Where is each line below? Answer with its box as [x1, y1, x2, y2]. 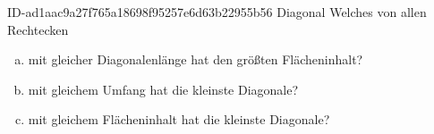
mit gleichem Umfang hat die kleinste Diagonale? [28, 80, 299, 98]
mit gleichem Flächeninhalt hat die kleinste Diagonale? [28, 110, 330, 129]
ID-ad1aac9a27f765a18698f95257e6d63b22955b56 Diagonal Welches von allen [7, 3, 427, 21]
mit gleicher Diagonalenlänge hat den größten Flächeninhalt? [28, 50, 363, 69]
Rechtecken [7, 20, 69, 38]
